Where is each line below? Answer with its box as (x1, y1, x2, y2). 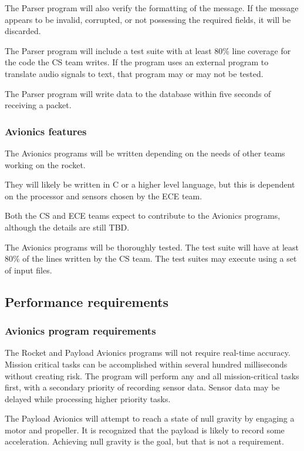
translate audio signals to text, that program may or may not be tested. (5, 67, 264, 79)
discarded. (5, 25, 41, 37)
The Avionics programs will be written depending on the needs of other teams (5, 146, 285, 159)
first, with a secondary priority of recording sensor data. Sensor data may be (5, 381, 280, 393)
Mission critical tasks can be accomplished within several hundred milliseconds (5, 358, 288, 370)
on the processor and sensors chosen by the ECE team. (5, 189, 202, 202)
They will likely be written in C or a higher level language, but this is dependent (5, 178, 295, 191)
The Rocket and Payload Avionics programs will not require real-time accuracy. (5, 346, 291, 359)
